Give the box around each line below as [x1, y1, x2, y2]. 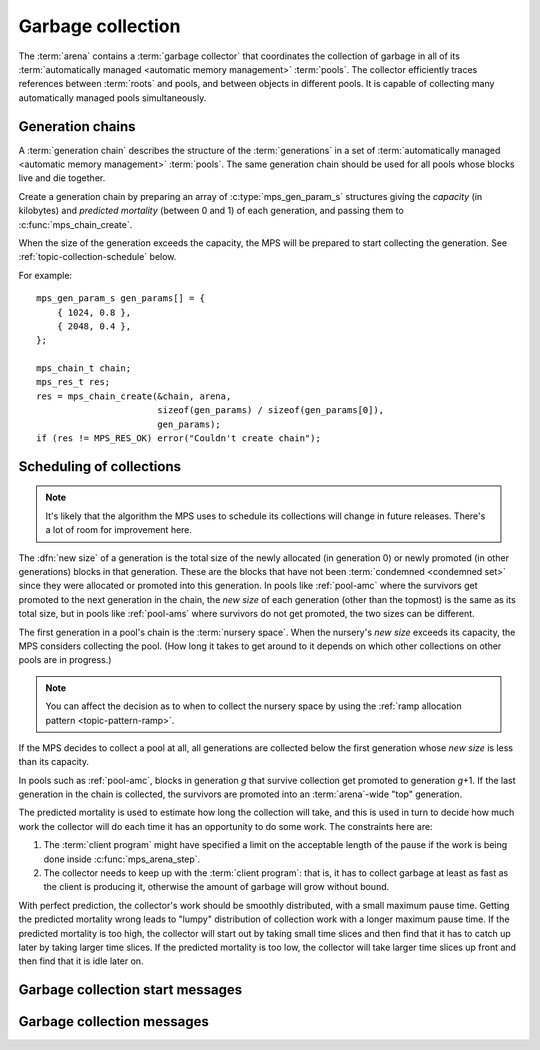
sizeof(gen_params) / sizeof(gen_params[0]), [156, 405, 385, 416]
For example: [18, 269, 73, 281]
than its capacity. [18, 756, 90, 768]
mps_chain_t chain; [36, 363, 132, 374]
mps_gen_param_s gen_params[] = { [36, 293, 205, 304]
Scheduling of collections [18, 458, 182, 475]
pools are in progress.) [18, 654, 112, 666]
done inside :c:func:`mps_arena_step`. [43, 853, 201, 865]
